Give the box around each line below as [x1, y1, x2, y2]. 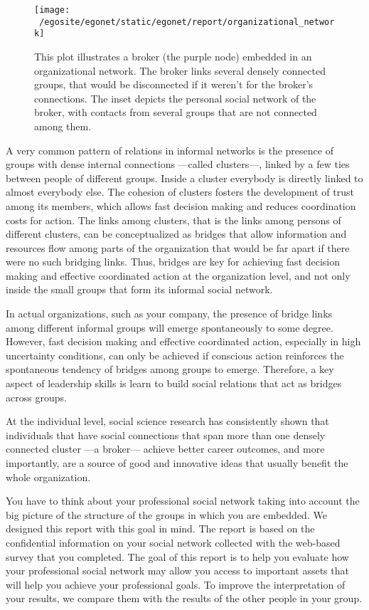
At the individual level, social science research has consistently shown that [6, 414, 329, 428]
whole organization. [6, 469, 91, 484]
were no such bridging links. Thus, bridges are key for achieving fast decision [6, 254, 341, 269]
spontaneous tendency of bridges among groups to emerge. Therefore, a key [6, 362, 334, 377]
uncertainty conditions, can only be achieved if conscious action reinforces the [6, 347, 344, 362]
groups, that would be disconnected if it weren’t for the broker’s [34, 77, 314, 92]
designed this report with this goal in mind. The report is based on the [6, 521, 315, 536]
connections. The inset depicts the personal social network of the [34, 90, 316, 105]
